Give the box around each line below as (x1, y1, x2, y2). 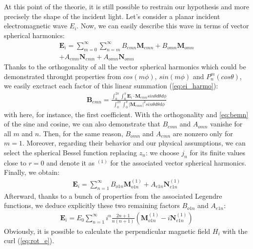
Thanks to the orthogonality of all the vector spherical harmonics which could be (4, 62, 246, 72)
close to (4, 157, 26, 167)
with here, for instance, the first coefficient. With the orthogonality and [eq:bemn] (4, 109, 249, 119)
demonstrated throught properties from (4, 71, 121, 81)
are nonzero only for (173, 128, 233, 138)
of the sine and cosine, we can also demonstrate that (4, 119, 160, 129)
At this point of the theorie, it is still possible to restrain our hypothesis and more (4, 1, 249, 11)
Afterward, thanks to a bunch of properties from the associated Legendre (4, 190, 222, 201)
